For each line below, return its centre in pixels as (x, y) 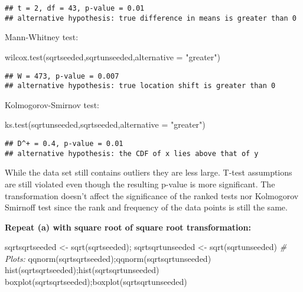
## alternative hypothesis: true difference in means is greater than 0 (151, 18)
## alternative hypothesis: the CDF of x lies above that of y (132, 153)
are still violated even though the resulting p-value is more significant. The (140, 184)
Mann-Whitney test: (42, 37)
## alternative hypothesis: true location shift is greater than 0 (140, 86)
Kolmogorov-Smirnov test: (52, 104)
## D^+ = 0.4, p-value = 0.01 (64, 144)
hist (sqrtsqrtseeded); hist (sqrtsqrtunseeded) (82, 270)
